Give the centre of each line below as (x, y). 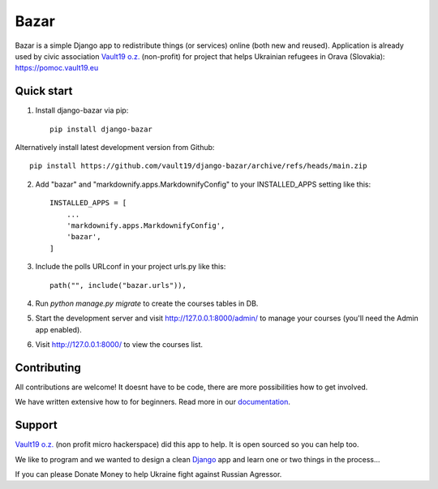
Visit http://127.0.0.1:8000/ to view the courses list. (119, 345)
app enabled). (59, 329)
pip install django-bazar (101, 129)
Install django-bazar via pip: (82, 110)
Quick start (44, 91)
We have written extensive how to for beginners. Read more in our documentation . (153, 402)
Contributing (48, 368)
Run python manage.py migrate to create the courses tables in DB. (147, 303)
